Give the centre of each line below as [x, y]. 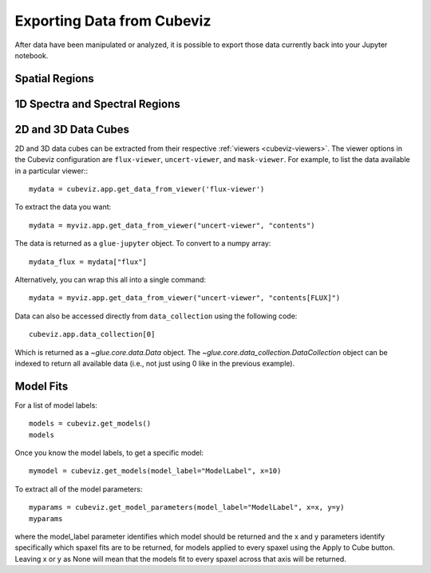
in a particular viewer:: [51, 171]
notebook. [32, 55]
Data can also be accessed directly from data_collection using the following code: [156, 316]
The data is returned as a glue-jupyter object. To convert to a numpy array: [143, 243]
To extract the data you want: [63, 207]
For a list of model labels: [56, 405]
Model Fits [42, 386]
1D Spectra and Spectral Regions [98, 104]
